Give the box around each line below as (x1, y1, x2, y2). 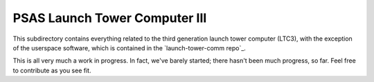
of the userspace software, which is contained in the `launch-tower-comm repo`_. (12, 43, 246, 52)
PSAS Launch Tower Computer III (12, 10, 207, 25)
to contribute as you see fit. (12, 66, 91, 74)
